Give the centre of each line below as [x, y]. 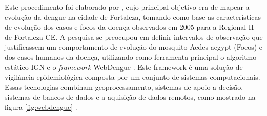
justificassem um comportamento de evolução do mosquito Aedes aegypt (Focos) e [134, 47]
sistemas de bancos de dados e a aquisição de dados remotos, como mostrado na [130, 97]
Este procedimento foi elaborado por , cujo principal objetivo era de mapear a [127, 7]
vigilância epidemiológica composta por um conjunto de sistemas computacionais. [132, 77]
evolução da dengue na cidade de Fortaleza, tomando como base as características [133, 17]
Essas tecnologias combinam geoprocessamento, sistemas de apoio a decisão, [124, 87]
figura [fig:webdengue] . [41, 107]
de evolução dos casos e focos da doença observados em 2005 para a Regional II [129, 27]
